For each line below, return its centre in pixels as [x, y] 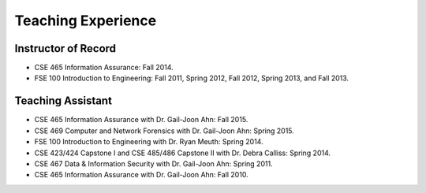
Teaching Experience [86, 20]
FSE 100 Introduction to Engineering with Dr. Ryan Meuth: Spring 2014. [149, 142]
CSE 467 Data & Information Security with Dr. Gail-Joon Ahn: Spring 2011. [153, 163]
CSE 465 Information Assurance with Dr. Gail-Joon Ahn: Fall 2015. [141, 120]
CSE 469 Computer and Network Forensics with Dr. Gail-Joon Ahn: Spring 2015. [164, 131]
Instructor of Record [65, 48]
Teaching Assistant [63, 101]
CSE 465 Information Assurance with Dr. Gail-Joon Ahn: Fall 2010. [141, 175]
